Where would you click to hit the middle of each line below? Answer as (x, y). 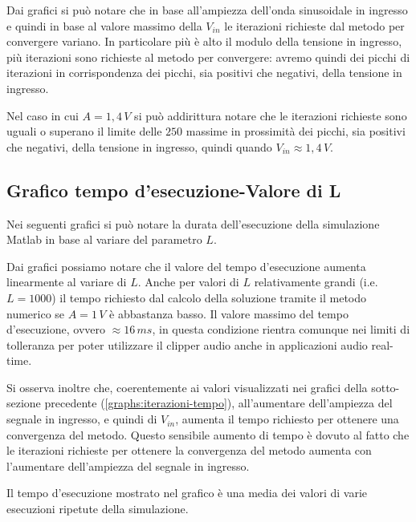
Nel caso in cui (43, 115)
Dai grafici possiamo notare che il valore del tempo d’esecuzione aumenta (186, 266)
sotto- (385, 387)
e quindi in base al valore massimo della (104, 25)
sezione (24, 403)
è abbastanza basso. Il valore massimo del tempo (229, 313)
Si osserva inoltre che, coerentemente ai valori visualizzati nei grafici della (187, 387)
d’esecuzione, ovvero (56, 329)
